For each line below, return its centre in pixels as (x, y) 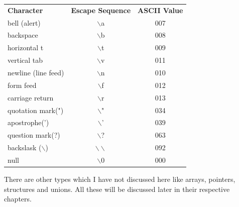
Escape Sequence (101, 10)
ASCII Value (160, 10)
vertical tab (25, 60)
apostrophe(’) (28, 122)
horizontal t (26, 47)
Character (25, 10)
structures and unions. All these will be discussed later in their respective (117, 189)
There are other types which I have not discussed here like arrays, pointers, (120, 179)
